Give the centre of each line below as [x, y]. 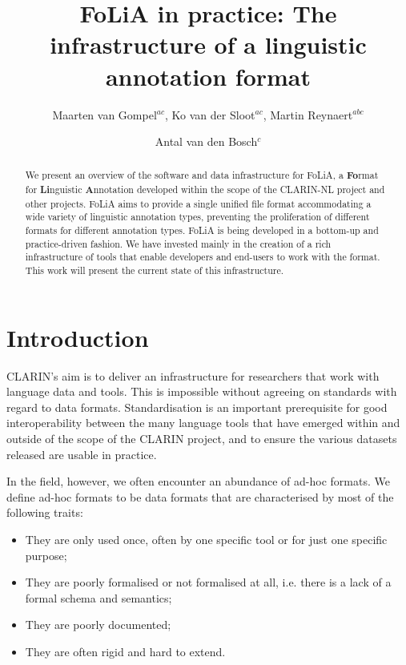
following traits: [45, 512]
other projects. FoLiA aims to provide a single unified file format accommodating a [198, 203]
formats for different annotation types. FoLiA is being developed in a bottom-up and [202, 230]
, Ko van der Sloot [210, 114]
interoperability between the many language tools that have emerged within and [203, 423]
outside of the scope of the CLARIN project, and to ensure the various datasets [202, 439]
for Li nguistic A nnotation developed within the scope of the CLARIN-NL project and [205, 190]
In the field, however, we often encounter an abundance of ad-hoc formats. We [198, 481]
